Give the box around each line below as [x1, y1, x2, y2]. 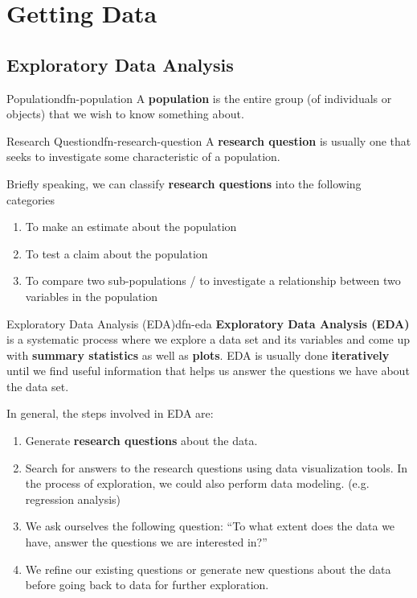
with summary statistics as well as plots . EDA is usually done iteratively [6, 346, 390, 363]
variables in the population [25, 287, 158, 304]
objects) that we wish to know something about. [6, 105, 244, 122]
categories [6, 191, 55, 208]
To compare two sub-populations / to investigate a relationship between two [25, 272, 401, 289]
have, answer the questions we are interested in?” [25, 534, 268, 551]
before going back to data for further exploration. [25, 576, 269, 593]
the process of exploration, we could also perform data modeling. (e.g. [25, 475, 370, 492]
